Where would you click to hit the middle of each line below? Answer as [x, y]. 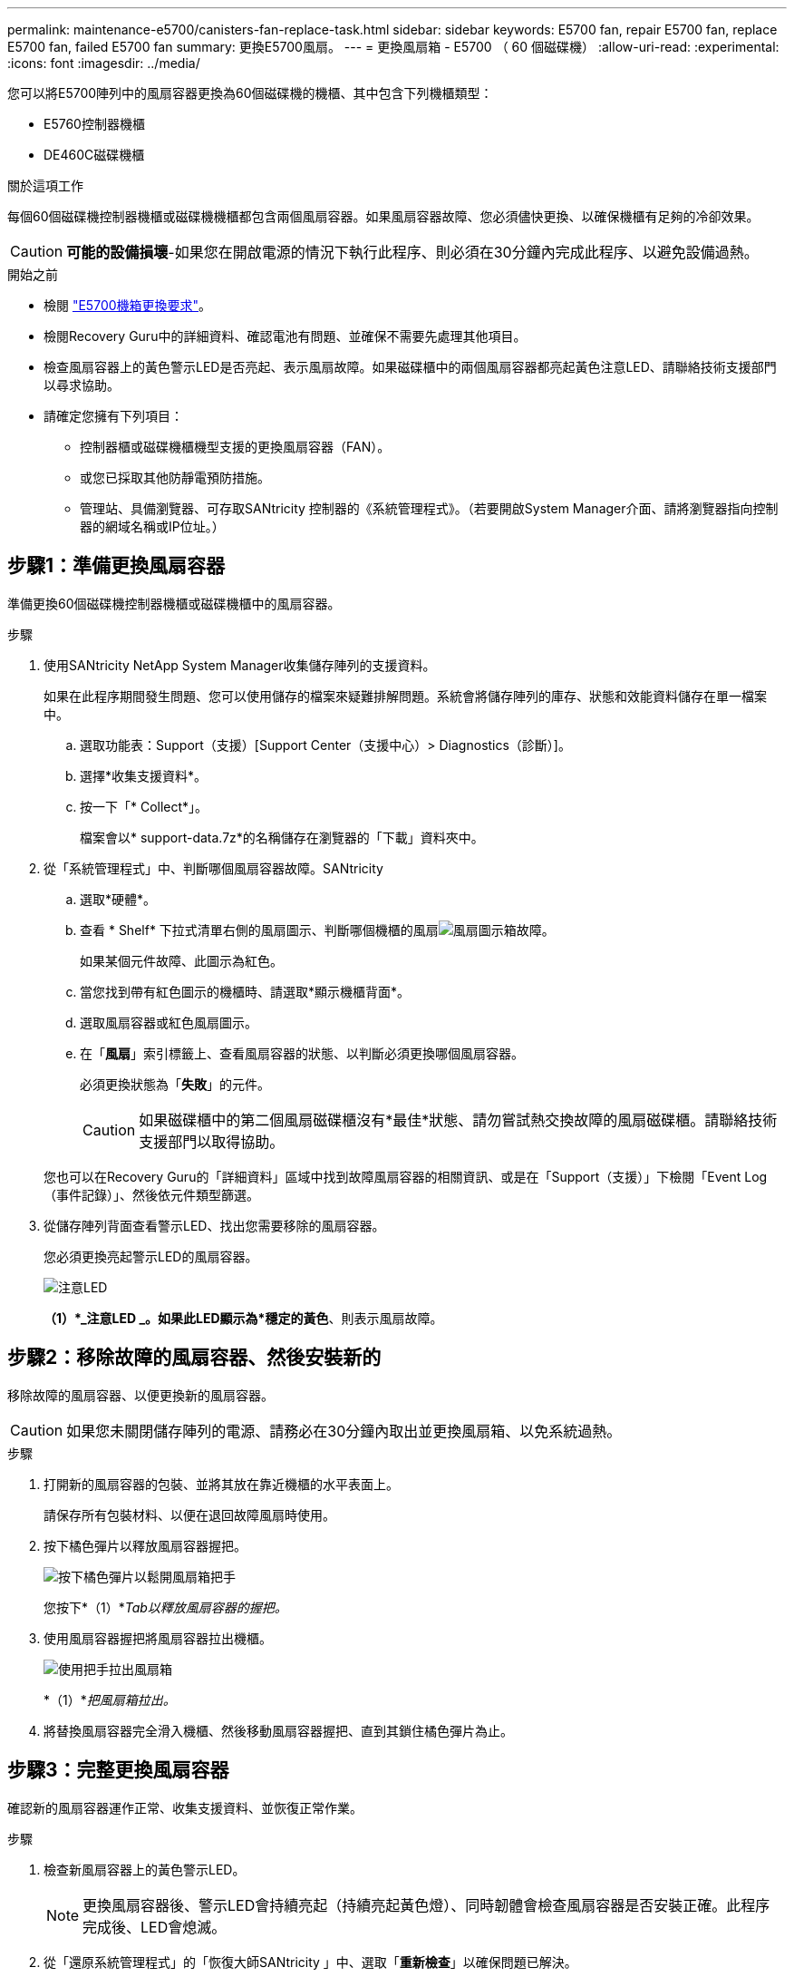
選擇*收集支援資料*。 [144, 775]
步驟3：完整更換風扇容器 [118, 1770]
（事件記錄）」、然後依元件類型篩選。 [151, 1194]
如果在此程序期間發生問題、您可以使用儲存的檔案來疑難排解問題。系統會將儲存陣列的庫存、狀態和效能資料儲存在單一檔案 [405, 696]
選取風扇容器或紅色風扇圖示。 [169, 1022]
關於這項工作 [45, 185]
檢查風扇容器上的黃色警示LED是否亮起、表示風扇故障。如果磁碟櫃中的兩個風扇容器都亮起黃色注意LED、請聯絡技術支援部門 [410, 367]
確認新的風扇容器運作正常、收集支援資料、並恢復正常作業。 [185, 1807]
